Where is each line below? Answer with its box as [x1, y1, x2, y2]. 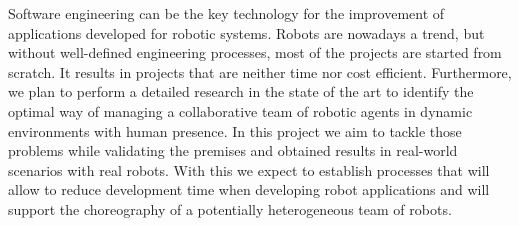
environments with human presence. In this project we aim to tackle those [8, 120, 462, 141]
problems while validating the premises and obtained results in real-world [8, 140, 458, 161]
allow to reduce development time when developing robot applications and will [8, 179, 490, 200]
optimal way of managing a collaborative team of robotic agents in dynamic [8, 100, 473, 121]
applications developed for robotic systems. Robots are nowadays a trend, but [8, 22, 485, 43]
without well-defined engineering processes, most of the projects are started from [8, 42, 502, 63]
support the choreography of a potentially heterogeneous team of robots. [8, 198, 452, 219]
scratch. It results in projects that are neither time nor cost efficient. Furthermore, [8, 61, 512, 82]
